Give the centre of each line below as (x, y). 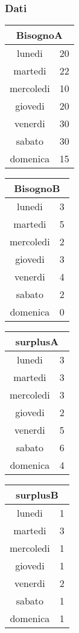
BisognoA (39, 35)
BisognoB (37, 188)
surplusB (37, 495)
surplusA (37, 342)
